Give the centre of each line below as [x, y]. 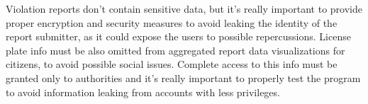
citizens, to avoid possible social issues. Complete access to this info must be [172, 64]
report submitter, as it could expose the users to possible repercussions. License [178, 36]
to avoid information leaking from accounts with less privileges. [143, 92]
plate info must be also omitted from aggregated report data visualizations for [175, 50]
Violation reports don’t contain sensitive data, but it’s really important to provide [184, 8]
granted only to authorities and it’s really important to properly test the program [183, 77]
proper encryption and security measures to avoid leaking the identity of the [172, 22]
